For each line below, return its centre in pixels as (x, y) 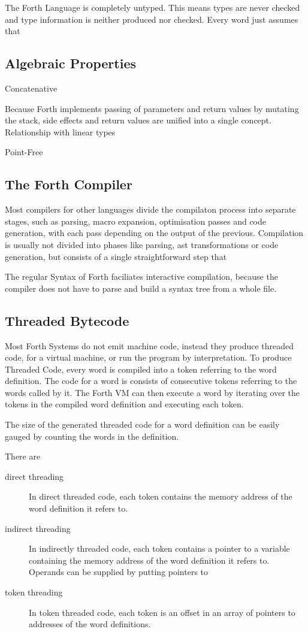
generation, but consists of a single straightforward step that (116, 256)
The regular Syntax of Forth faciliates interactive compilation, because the (141, 276)
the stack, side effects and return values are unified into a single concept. (138, 120)
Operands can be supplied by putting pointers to (119, 572)
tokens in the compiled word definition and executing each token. (124, 404)
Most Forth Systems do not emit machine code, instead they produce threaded (150, 345)
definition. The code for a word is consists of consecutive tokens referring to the (151, 381)
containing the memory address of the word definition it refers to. (149, 560)
